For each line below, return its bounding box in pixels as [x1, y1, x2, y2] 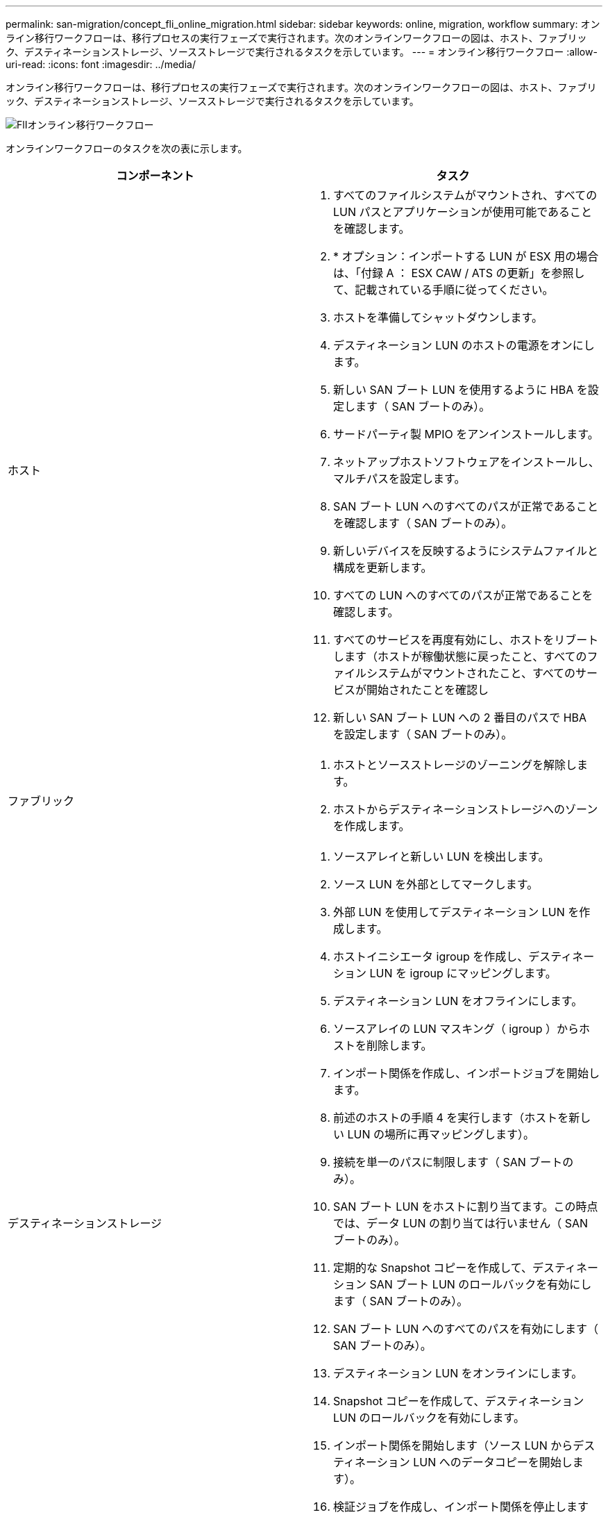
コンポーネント [116, 169, 194, 183]
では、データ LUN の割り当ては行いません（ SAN [333, 1216, 589, 1230]
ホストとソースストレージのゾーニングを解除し [333, 758, 577, 772]
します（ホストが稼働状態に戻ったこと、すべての [333, 649, 587, 663]
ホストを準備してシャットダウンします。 [333, 310, 543, 324]
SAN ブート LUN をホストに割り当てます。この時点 [333, 1200, 598, 1213]
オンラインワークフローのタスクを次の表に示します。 [6, 142, 248, 154]
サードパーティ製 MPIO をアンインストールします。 [333, 427, 599, 441]
